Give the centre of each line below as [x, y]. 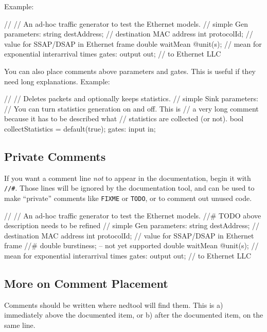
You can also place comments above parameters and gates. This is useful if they [130, 71]
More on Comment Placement [86, 283]
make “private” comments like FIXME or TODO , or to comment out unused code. [128, 198]
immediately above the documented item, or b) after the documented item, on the [134, 315]
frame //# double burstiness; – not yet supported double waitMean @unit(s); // [131, 245]
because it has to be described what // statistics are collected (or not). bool [124, 118]
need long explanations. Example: [57, 81]
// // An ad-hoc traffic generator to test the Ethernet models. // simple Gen [126, 23]
